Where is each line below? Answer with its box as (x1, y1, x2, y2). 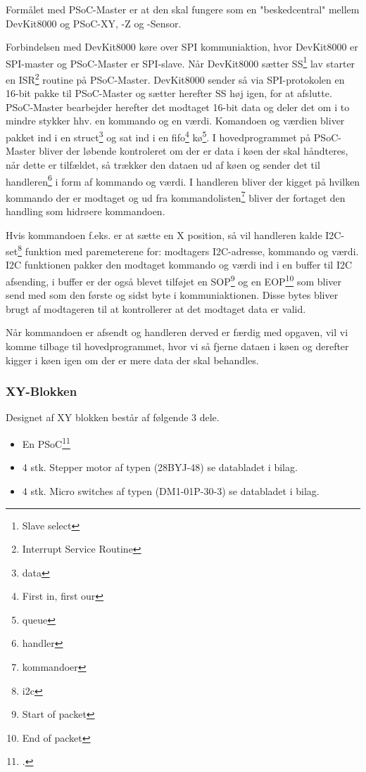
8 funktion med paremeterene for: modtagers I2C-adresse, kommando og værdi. (18, 242, 359, 258)
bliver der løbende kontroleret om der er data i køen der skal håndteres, (39, 143, 348, 158)
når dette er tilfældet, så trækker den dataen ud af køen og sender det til (6, 157, 320, 172)
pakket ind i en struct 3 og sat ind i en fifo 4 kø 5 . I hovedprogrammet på (6, 128, 311, 144)
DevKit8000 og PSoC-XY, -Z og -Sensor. (6, 15, 182, 30)
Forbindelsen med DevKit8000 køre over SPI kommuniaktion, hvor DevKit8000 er (6, 39, 358, 54)
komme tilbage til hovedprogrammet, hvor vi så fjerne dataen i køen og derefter (6, 339, 349, 354)
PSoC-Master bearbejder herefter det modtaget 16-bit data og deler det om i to (6, 99, 350, 114)
